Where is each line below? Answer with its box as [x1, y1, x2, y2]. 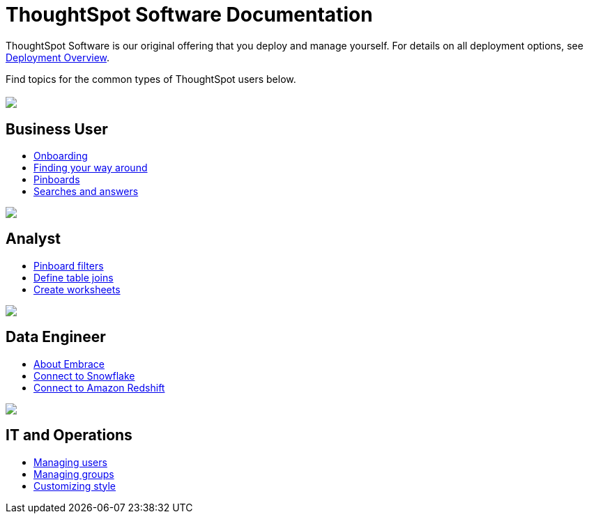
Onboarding [33, 150, 88, 162]
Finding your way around [33, 162, 148, 174]
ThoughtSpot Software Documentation [6, 3, 373, 26]
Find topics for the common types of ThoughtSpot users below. [6, 72, 296, 85]
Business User [6, 120, 108, 138]
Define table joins [33, 271, 114, 284]
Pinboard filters [33, 259, 104, 272]
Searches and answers [33, 185, 139, 198]
